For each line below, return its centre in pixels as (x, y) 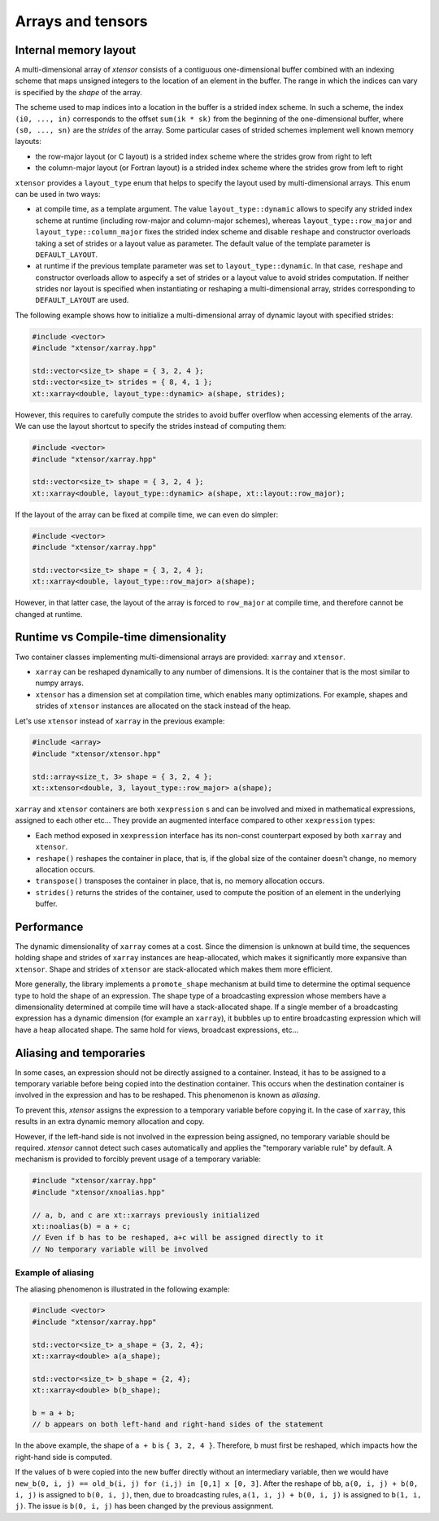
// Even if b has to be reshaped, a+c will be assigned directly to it (178, 1238)
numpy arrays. (60, 683)
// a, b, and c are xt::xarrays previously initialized (146, 1215)
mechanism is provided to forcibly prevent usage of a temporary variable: (138, 1159)
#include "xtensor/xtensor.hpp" (97, 754)
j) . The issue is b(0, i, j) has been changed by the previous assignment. (144, 1506)
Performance (49, 927)
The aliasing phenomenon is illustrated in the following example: (122, 1289)
